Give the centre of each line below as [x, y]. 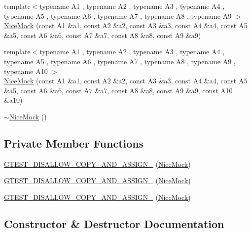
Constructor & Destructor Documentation [114, 223]
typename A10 [26, 71]
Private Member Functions [74, 143]
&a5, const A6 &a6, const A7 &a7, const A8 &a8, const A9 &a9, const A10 [118, 90]
